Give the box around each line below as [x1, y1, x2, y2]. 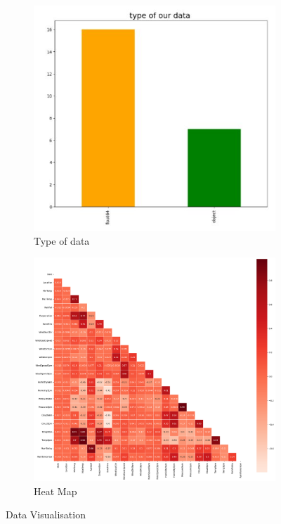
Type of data [34, 233, 90, 248]
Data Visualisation [6, 507, 86, 522]
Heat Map [34, 483, 77, 498]
